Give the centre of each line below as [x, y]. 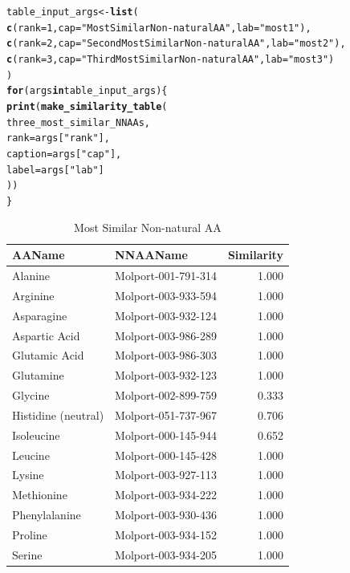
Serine [27, 554]
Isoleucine [36, 435]
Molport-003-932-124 [166, 315]
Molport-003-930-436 [166, 515]
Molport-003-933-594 [166, 295]
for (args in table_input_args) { [87, 91]
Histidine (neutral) [58, 415]
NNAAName [151, 255]
